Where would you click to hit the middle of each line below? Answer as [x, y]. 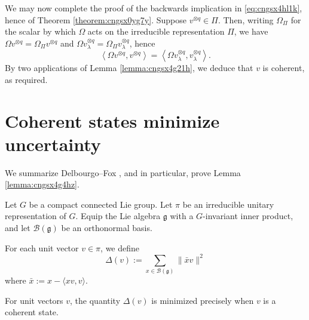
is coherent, [284, 68]
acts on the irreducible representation [156, 31]
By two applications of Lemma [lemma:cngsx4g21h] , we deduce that [129, 68]
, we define [120, 247]
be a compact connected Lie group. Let [101, 204]
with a [182, 216]
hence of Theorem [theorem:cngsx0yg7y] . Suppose [96, 19]
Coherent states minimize [112, 120]
